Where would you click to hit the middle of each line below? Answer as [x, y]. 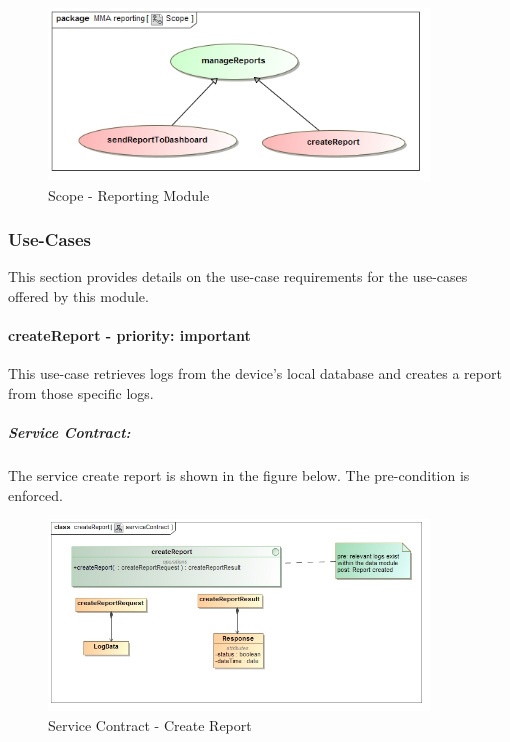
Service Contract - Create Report [150, 724]
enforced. [35, 494]
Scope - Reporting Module [129, 194]
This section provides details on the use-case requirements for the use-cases [238, 276]
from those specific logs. [81, 392]
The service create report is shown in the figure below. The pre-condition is [239, 475]
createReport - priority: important [129, 335]
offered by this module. [78, 295]
